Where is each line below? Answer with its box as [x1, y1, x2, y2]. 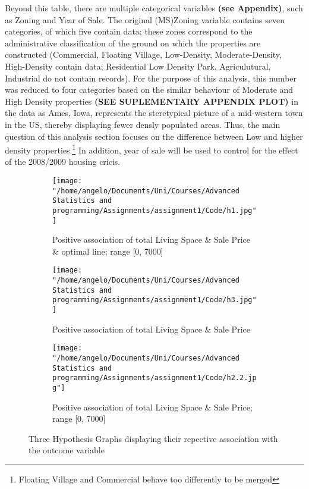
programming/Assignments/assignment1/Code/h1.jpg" [52, 206, 257, 215]
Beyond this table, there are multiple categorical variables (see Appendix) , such [5, 2, 303, 14]
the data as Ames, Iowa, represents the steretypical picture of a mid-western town [5, 106, 303, 119]
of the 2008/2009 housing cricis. [5, 155, 121, 168]
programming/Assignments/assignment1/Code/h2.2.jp [52, 374, 257, 383]
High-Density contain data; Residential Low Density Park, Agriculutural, [5, 59, 271, 72]
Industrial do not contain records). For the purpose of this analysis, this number [5, 71, 297, 84]
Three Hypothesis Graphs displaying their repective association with [29, 432, 278, 444]
